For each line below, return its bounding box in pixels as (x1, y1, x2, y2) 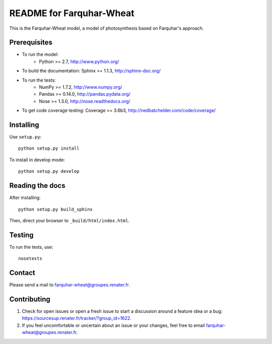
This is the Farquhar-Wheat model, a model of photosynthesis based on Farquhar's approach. (9, 25, 204, 31)
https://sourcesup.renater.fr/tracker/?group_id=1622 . (22, 315, 132, 321)
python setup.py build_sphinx (18, 207, 93, 212)
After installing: (9, 194, 41, 201)
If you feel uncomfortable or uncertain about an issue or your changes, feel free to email (22, 322, 205, 328)
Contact (9, 268, 35, 277)
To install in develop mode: (9, 157, 65, 163)
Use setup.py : (9, 134, 42, 140)
